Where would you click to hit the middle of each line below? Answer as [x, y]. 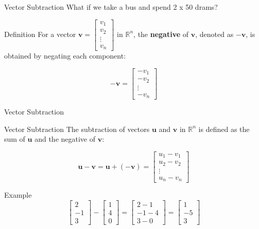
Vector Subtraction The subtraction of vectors [77, 129]
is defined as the [224, 129]
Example [18, 195]
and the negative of [65, 139]
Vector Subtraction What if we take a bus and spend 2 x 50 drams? [111, 7]
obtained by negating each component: [65, 56]
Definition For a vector [40, 34]
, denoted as [214, 34]
